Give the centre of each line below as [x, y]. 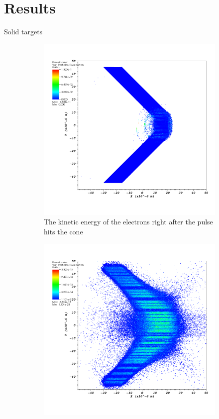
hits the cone [63, 231]
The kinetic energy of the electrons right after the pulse [128, 222]
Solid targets [23, 32]
